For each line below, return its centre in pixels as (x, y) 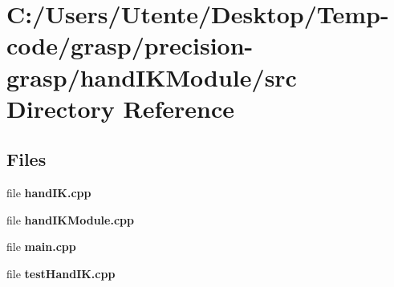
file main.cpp (41, 247)
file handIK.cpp (49, 193)
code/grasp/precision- (130, 45)
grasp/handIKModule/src (152, 77)
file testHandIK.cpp (61, 273)
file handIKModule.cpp (70, 219)
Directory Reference (121, 108)
